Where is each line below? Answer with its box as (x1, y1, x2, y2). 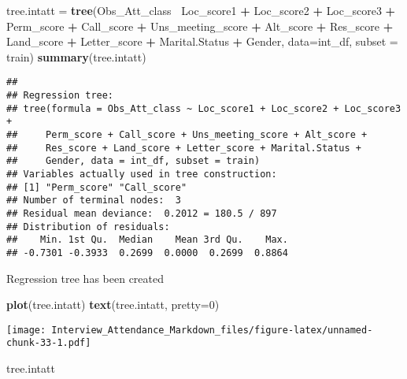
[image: (6, 324, 46, 336)
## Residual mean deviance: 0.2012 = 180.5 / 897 (6, 207, 277, 219)
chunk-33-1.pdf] (6, 337, 91, 349)
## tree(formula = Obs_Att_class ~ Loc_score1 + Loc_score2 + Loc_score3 (6, 102, 401, 114)
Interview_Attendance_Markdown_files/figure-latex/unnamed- (51, 324, 373, 336)
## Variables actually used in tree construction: (6, 168, 277, 180)
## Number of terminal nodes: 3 (6, 195, 181, 206)
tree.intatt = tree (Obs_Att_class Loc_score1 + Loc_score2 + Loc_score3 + (6, 2, 396, 18)
